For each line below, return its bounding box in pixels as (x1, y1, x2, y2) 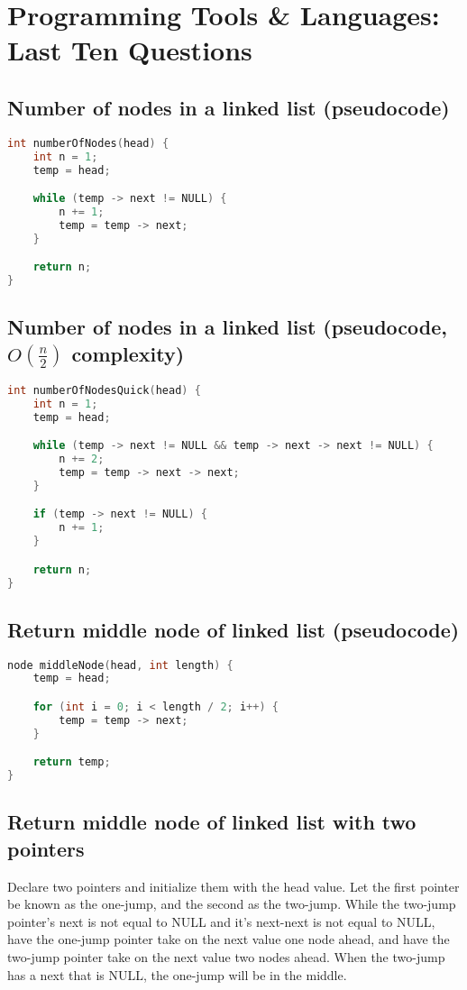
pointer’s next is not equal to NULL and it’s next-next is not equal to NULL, (7, 912, 435, 930)
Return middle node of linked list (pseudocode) (7, 615, 460, 643)
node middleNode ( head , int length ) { (7, 658, 233, 672)
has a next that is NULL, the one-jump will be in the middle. (7, 965, 347, 984)
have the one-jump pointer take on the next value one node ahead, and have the (7, 930, 450, 949)
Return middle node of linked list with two (7, 808, 417, 836)
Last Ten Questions (7, 32, 252, 69)
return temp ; (32, 756, 111, 769)
